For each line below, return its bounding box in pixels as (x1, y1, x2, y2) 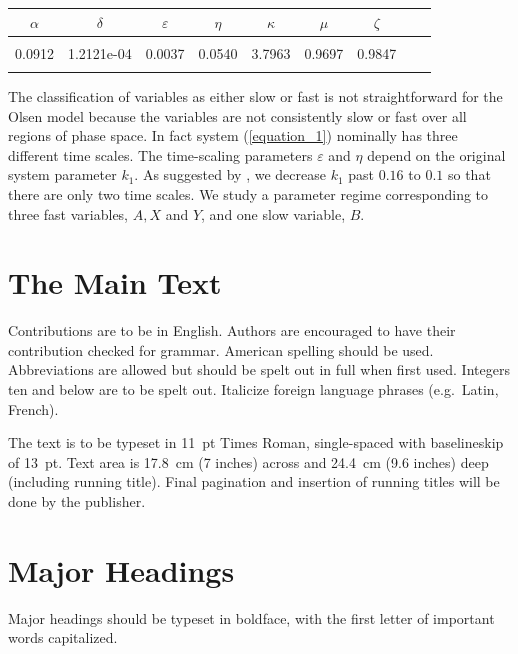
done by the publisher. (8, 490, 146, 511)
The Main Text (8, 262, 222, 303)
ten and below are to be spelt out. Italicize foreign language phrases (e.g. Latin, (8, 379, 499, 399)
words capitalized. (8, 627, 118, 648)
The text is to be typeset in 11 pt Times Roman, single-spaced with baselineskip (8, 432, 504, 453)
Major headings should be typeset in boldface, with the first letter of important (8, 607, 495, 628)
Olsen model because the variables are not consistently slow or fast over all (8, 105, 467, 126)
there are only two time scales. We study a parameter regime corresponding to (8, 183, 489, 204)
